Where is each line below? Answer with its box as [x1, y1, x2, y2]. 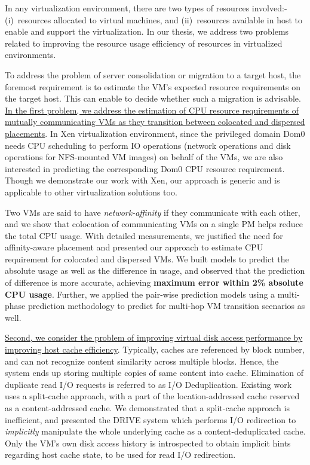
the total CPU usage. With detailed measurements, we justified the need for [5, 229, 283, 241]
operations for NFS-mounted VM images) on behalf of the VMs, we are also [5, 151, 283, 163]
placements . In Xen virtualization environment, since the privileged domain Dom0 [5, 127, 305, 139]
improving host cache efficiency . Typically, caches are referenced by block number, [5, 343, 305, 356]
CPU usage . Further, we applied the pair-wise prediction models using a [5, 287, 275, 300]
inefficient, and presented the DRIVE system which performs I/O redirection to [5, 413, 296, 426]
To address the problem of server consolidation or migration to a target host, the [5, 68, 301, 81]
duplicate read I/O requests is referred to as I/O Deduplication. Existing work [5, 378, 292, 390]
